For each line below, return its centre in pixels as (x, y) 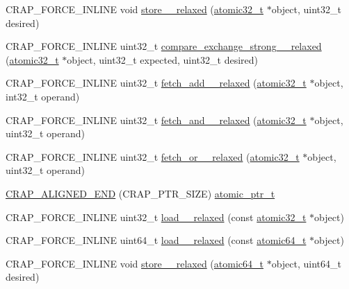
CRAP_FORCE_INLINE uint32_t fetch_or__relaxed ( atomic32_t (153, 156)
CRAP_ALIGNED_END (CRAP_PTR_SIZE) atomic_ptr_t (140, 193)
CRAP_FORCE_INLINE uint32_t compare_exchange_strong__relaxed (164, 46)
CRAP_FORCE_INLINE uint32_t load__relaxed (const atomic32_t (156, 217)
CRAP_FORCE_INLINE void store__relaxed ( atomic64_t (135, 263)
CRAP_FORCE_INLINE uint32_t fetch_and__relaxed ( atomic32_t (156, 120)
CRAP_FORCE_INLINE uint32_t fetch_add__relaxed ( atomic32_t (156, 83)
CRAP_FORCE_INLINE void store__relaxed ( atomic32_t (135, 9)
